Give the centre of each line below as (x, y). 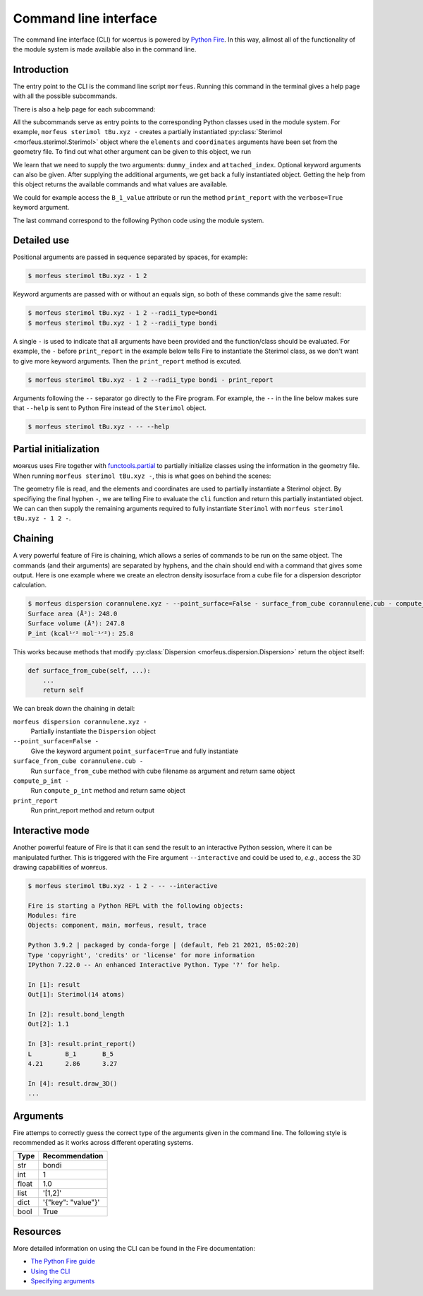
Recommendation (73, 1156)
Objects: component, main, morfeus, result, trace (117, 925)
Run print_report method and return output (93, 810)
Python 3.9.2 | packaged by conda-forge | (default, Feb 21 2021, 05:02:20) (164, 945)
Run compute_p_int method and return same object (108, 791)
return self (63, 690)
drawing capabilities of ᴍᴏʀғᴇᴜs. (60, 867)
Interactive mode (51, 830)
